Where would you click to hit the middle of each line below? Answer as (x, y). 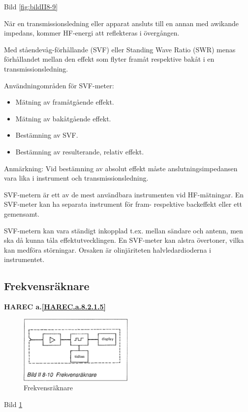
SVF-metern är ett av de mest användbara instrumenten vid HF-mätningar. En (124, 194)
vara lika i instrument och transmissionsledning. (76, 178)
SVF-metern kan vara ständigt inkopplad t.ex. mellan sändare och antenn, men (124, 230)
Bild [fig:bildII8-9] (31, 6)
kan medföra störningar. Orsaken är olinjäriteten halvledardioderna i (108, 249)
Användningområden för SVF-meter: (59, 85)
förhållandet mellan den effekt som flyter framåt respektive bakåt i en (109, 59)
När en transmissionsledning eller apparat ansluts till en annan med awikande (122, 23)
